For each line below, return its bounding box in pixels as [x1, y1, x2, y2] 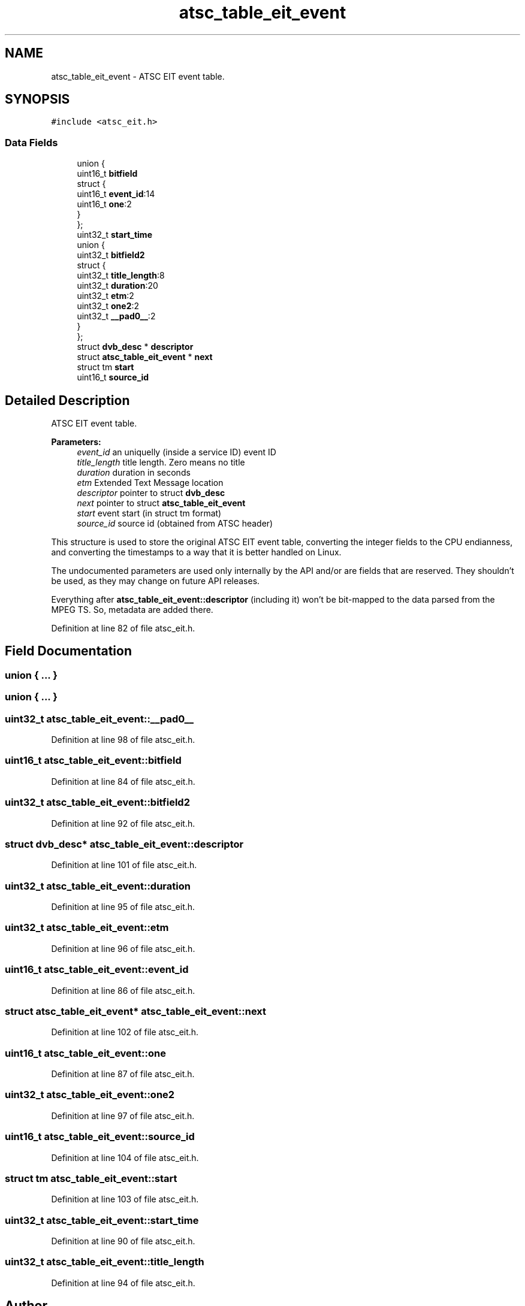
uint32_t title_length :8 [77, 270, 165, 281]
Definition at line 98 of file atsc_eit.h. [51, 734, 195, 745]
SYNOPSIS [5, 92, 70, 107]
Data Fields [5, 136, 58, 149]
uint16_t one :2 [77, 199, 132, 210]
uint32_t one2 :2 [77, 301, 140, 312]
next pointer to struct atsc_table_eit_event [77, 498, 246, 509]
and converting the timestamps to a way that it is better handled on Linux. [51, 547, 342, 558]
